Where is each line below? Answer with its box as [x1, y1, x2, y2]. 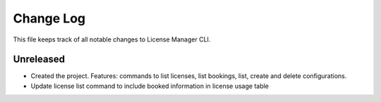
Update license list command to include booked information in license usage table [30, 82, 270, 90]
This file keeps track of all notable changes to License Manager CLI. [13, 35, 211, 44]
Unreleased [13, 53, 66, 65]
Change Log [13, 11, 86, 26]
